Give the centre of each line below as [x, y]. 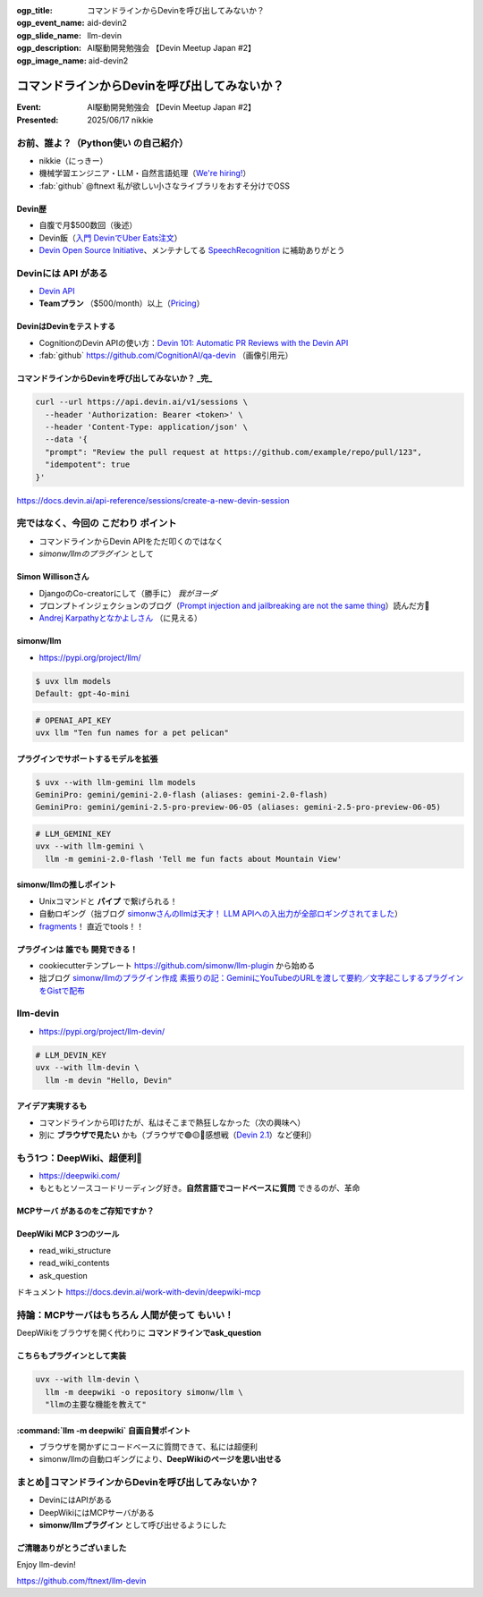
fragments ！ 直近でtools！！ [92, 926]
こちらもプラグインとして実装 [72, 1356]
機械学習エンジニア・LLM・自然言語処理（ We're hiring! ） [145, 173]
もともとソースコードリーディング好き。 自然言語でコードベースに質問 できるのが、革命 [199, 1188]
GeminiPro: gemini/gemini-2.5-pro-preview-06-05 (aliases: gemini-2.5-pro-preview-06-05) [238, 807]
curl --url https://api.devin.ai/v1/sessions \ [141, 402]
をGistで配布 [62, 990]
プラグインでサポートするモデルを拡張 [87, 758]
